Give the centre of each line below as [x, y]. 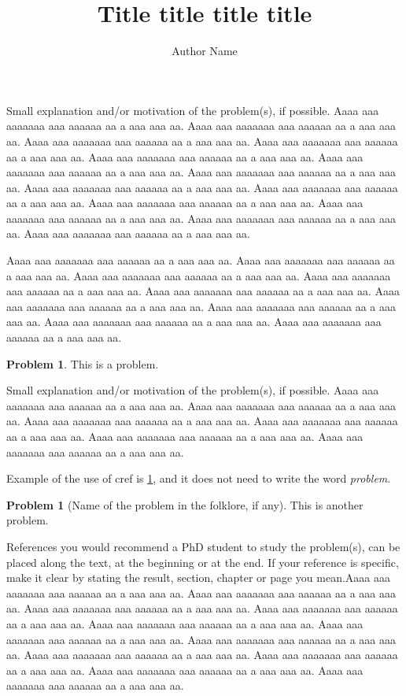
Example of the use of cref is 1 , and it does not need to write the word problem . [199, 478]
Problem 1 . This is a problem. [83, 363]
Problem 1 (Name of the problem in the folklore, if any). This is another [185, 504]
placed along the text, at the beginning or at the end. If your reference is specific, [203, 562]
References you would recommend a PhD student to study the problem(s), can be [203, 546]
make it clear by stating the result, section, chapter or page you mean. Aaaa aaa [199, 578]
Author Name [205, 51]
